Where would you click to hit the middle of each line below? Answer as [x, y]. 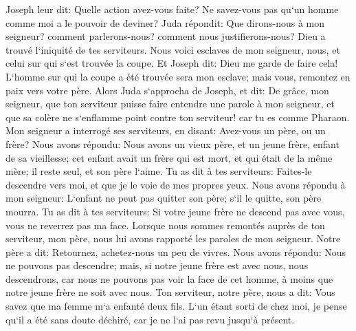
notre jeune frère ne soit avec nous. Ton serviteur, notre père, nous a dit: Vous [170, 292]
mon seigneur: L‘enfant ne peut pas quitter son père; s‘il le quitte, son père [164, 198]
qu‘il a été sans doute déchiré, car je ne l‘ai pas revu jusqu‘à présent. [150, 319]
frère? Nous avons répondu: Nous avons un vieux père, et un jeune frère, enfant [173, 143]
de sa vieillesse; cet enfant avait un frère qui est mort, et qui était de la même [169, 157]
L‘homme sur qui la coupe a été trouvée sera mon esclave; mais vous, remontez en [178, 76]
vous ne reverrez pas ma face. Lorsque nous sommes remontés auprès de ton [165, 225]
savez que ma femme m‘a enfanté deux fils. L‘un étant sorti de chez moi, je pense [176, 306]
